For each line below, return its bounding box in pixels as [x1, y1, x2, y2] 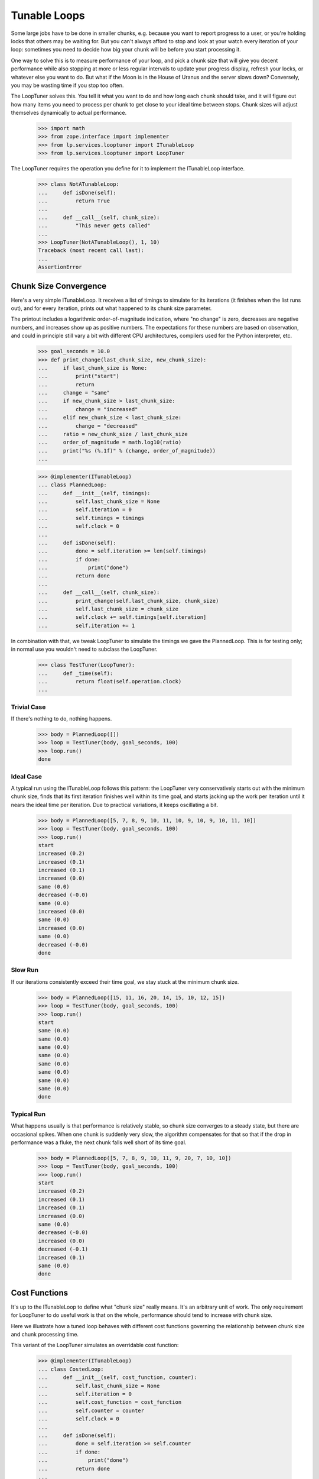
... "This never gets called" [38, 222, 151, 229]
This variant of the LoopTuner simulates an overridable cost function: [11, 1342, 179, 1349]
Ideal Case [11, 772, 43, 780]
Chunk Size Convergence [11, 281, 107, 291]
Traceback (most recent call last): [38, 247, 145, 254]
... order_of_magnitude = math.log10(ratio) [38, 439, 182, 446]
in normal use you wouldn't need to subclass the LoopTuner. [11, 645, 158, 653]
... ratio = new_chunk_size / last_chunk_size [38, 431, 188, 438]
